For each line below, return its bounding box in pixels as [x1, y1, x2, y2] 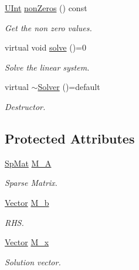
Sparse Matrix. [5, 176, 57, 189]
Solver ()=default [38, 81, 100, 93]
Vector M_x [5, 236, 49, 248]
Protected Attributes [5, 129, 135, 147]
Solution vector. [5, 255, 61, 268]
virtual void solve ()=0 [5, 41, 86, 54]
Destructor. [5, 100, 46, 112]
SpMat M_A [5, 156, 52, 169]
